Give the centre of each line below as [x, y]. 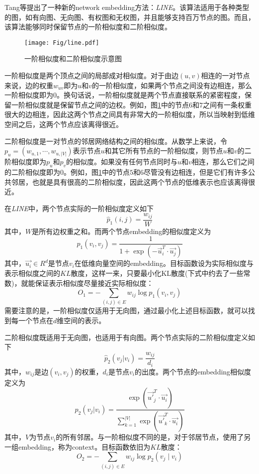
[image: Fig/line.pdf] [62, 43]
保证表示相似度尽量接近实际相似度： [94, 283]
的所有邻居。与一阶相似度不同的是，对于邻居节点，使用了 [150, 437]
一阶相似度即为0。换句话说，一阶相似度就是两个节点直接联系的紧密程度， [125, 95]
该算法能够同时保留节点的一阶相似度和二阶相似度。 [88, 27]
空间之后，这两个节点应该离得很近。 [64, 124]
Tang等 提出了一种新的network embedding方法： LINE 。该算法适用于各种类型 [127, 7]
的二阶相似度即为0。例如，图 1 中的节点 [67, 172]
